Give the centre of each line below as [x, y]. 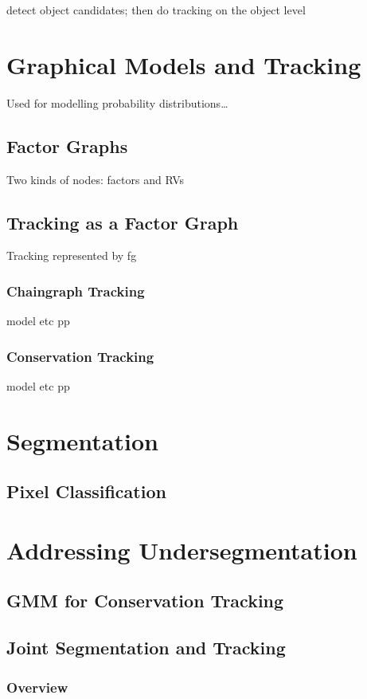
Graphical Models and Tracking [184, 64]
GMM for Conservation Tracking [145, 601]
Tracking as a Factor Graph [123, 222]
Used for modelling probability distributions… [117, 102]
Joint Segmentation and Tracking [146, 648]
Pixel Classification [86, 491]
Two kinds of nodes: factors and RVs [95, 179]
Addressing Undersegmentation [182, 550]
